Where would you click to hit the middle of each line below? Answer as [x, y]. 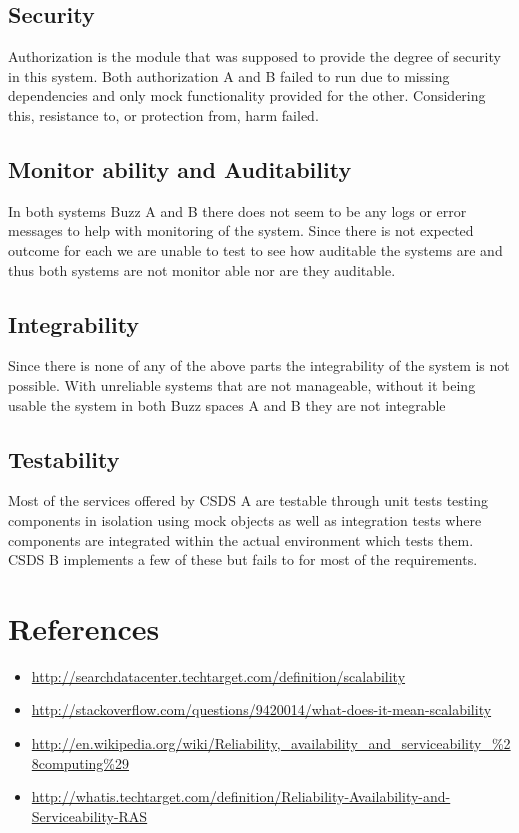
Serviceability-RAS [89, 815]
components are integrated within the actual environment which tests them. [241, 539]
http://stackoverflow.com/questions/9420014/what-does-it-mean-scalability [261, 709]
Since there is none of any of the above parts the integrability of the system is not [259, 365]
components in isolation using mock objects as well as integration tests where [245, 519]
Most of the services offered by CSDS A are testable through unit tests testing [248, 500]
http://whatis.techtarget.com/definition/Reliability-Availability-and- [241, 796]
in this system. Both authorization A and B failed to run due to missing [229, 75]
